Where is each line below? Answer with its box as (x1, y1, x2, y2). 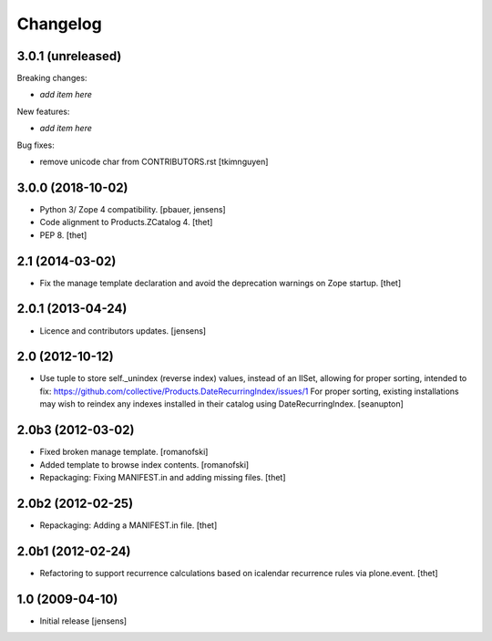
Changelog (16, 14, 102, 34)
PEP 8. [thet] (39, 229, 87, 241)
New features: (16, 106, 70, 117)
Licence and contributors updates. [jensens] (39, 325, 207, 336)
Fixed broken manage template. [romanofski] (39, 447, 209, 458)
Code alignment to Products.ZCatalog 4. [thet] (39, 217, 213, 228)
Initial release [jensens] (39, 615, 128, 626)
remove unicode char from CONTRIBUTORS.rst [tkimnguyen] (39, 156, 269, 168)
